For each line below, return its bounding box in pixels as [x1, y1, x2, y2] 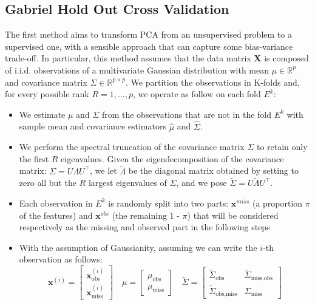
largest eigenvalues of [88, 176, 167, 189]
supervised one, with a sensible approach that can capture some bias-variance [5, 39, 293, 52]
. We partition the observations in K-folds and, [126, 75, 300, 88]
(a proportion [252, 196, 303, 209]
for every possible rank [5, 87, 89, 100]
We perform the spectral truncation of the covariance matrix [19, 140, 245, 153]
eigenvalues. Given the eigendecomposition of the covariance [61, 152, 284, 165]
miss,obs [251, 275, 273, 281]
